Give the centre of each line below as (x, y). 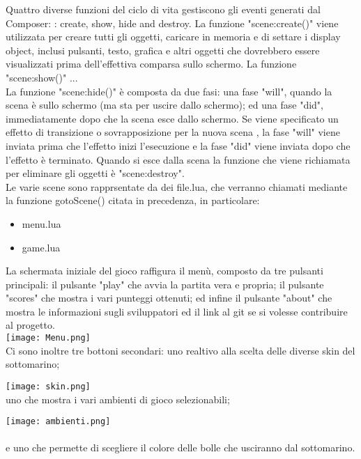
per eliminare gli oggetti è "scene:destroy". (95, 173)
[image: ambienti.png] (58, 422)
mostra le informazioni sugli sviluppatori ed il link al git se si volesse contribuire (177, 311)
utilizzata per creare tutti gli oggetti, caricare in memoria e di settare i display (173, 37)
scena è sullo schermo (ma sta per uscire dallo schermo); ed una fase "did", (164, 105)
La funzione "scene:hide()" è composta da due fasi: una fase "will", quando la (169, 91)
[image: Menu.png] (48, 338)
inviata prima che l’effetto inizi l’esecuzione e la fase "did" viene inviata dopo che (178, 145)
